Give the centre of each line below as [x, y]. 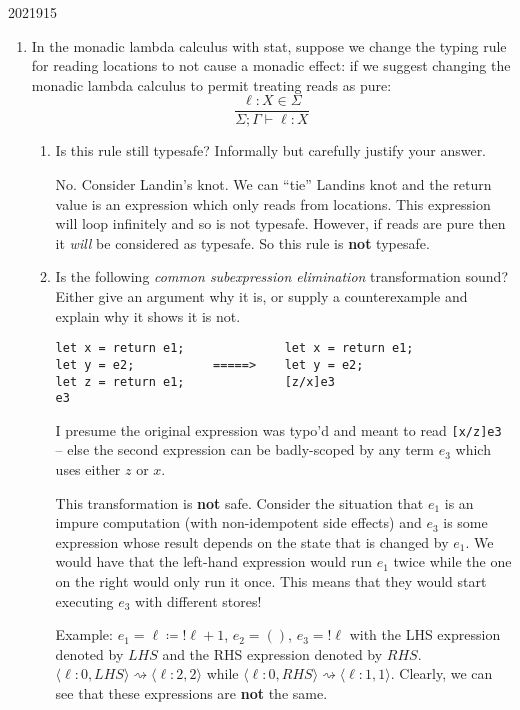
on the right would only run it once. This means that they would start [271, 581]
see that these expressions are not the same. [191, 693]
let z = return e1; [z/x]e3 [195, 381]
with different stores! [198, 600]
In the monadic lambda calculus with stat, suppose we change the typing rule [269, 45]
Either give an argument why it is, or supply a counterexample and [261, 296]
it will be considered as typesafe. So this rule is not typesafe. [242, 242]
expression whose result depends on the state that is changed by [252, 541]
